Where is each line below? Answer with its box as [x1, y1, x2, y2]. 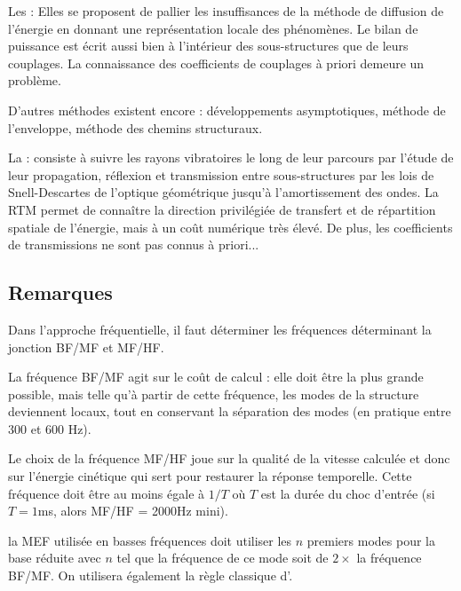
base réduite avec [8, 548, 101, 567]
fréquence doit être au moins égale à [8, 484, 205, 502]
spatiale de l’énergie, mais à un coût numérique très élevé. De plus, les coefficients [8, 217, 453, 236]
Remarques [8, 279, 113, 306]
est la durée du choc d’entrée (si [260, 484, 435, 502]
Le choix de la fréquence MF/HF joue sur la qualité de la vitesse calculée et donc [8, 449, 450, 468]
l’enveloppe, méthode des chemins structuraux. [8, 118, 263, 137]
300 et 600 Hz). [8, 419, 91, 437]
